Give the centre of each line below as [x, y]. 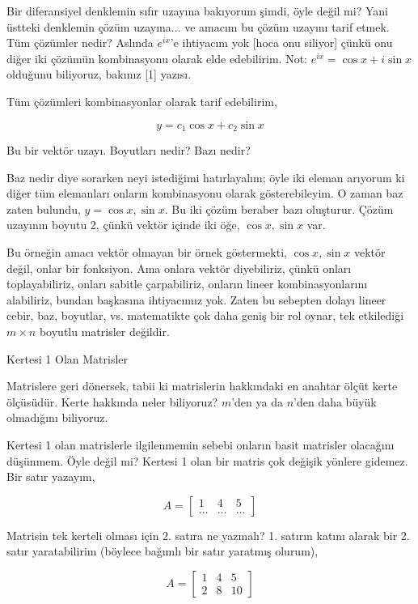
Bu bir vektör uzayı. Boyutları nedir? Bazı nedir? [129, 150]
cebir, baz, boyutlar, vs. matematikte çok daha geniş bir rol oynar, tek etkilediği [205, 315]
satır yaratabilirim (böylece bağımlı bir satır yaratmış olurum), [163, 551]
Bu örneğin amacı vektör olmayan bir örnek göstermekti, [147, 251]
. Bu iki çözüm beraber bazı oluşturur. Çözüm [279, 208]
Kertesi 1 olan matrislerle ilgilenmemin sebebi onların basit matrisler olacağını [201, 444]
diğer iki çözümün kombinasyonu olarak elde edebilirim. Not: [157, 58]
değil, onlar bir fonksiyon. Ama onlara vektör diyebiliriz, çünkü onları [179, 268]
